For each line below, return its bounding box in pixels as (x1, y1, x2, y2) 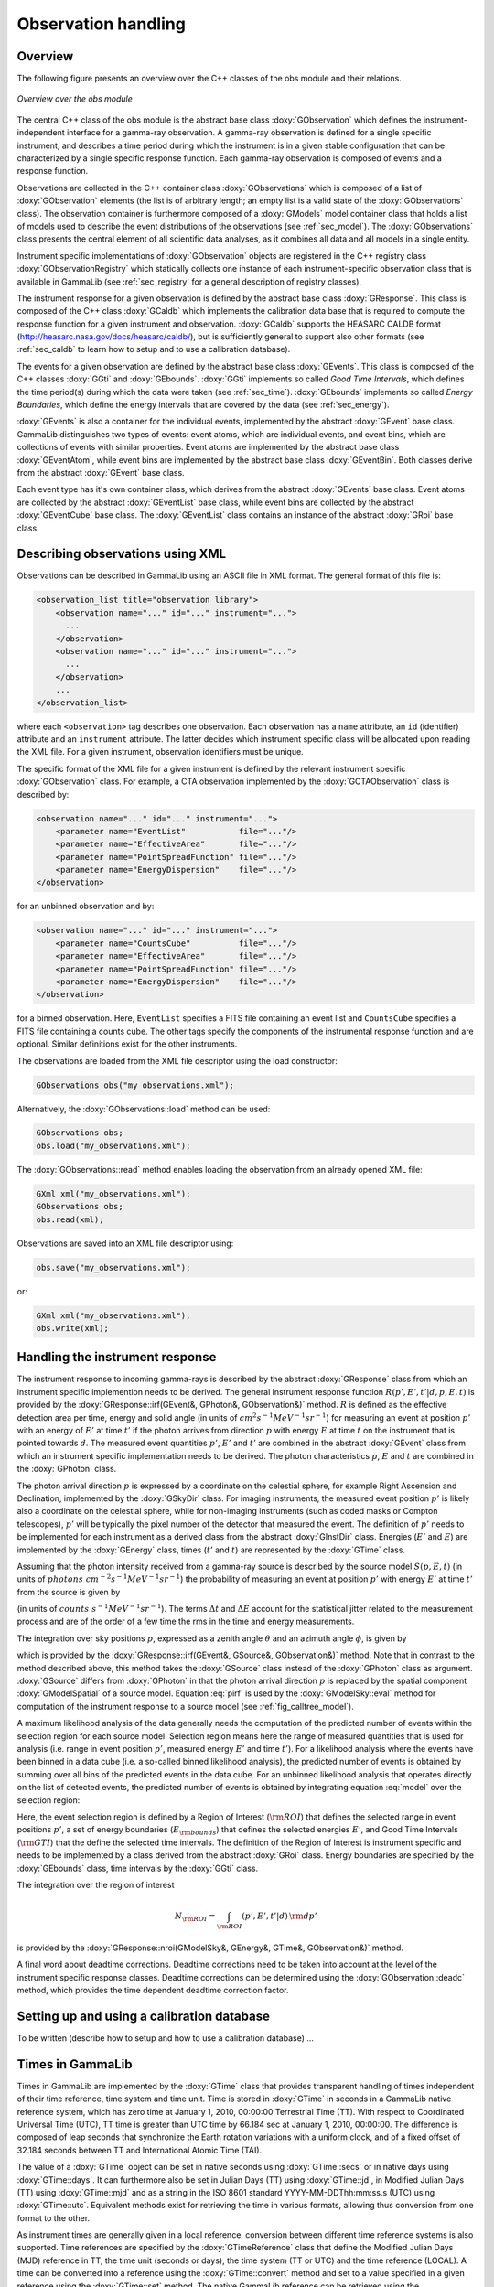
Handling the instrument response (16, 1349, 217, 1365)
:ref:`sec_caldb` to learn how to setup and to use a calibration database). (16, 344, 291, 355)
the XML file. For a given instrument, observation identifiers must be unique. (16, 746, 304, 757)
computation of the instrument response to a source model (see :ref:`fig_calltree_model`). (16, 1701, 354, 1712)
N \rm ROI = (174, 1911, 216, 1923)
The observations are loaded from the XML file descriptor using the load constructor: (16, 1055, 338, 1066)
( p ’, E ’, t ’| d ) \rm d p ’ (241, 1911, 317, 1921)
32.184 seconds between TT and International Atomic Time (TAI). (16, 2144, 263, 2155)
